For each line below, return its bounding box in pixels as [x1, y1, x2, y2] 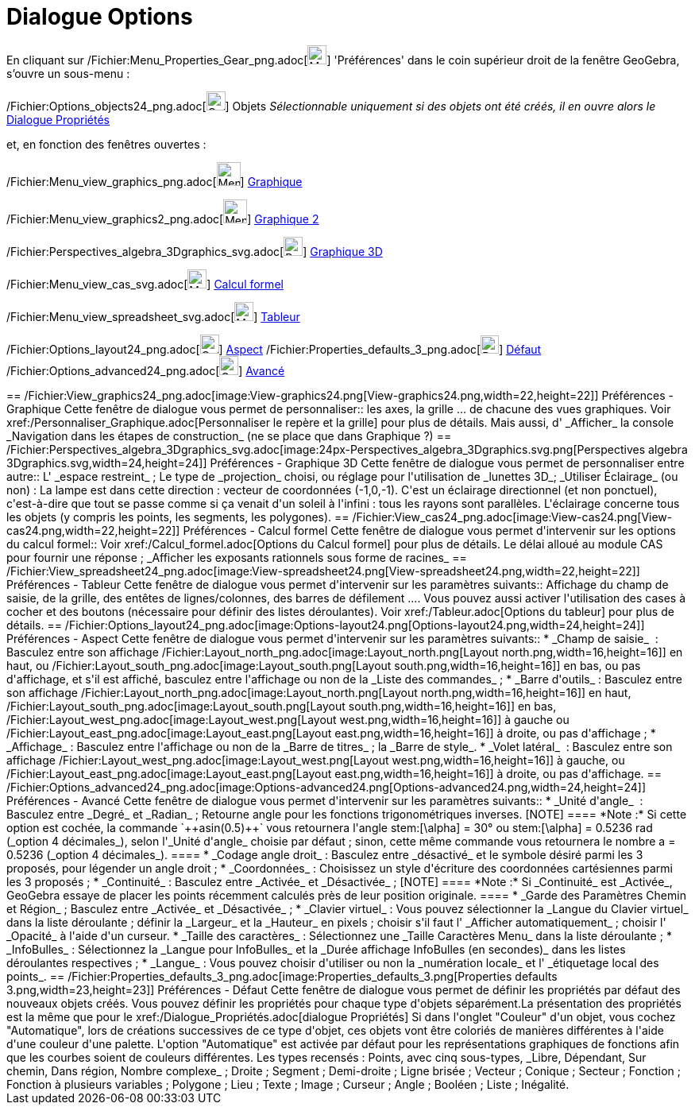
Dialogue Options [6, 3, 193, 30]
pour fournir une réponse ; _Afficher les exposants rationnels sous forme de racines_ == [6, 550, 467, 564]
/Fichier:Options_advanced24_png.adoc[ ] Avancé [6, 363, 285, 377]
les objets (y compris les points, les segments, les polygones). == [6, 509, 349, 524]
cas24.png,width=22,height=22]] [6, 523, 180, 537]
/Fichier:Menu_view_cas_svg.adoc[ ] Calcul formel [6, 277, 284, 291]
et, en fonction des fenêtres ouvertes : [6, 137, 207, 151]
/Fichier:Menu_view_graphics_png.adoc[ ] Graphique [6, 174, 303, 188]
